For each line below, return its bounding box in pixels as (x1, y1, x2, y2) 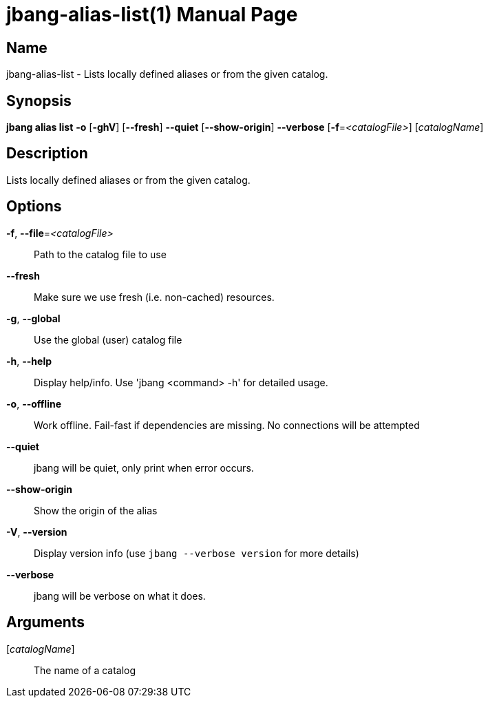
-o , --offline (6, 397, 62, 410)
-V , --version (6, 525, 67, 538)
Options (6, 198, 62, 216)
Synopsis (6, 92, 72, 109)
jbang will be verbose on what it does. (34, 589, 206, 602)
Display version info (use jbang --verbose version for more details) (34, 547, 359, 559)
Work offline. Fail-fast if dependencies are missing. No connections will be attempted (34, 419, 420, 431)
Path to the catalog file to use (34, 248, 167, 260)
